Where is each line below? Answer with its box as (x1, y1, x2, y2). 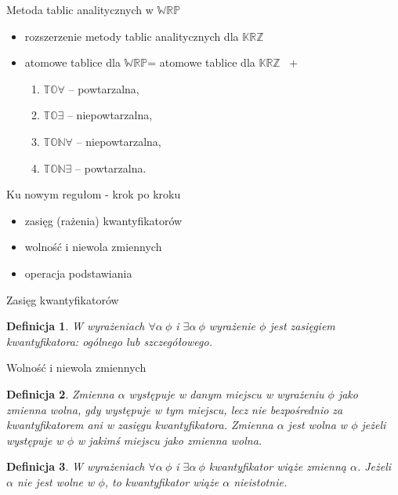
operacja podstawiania (24, 264, 132, 281)
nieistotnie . (233, 473, 288, 490)
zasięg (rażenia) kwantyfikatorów (24, 212, 183, 228)
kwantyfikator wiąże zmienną (208, 458, 346, 475)
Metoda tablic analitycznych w (6, 2, 154, 17)
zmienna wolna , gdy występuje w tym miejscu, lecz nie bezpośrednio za (6, 401, 343, 417)
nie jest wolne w (16, 473, 95, 490)
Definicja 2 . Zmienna (6, 385, 114, 402)
